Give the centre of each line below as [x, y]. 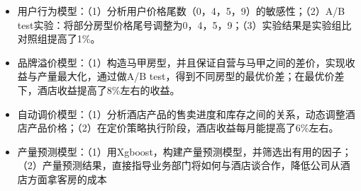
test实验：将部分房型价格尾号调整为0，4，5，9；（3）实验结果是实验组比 [184, 24]
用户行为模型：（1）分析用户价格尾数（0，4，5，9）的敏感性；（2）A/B [181, 11]
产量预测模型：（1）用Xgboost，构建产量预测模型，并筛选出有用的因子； [184, 151]
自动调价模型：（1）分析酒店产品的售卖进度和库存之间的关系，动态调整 [181, 114]
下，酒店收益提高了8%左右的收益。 [99, 89]
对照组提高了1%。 [59, 39]
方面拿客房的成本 [67, 179]
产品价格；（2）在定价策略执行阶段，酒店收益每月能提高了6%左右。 [183, 128]
